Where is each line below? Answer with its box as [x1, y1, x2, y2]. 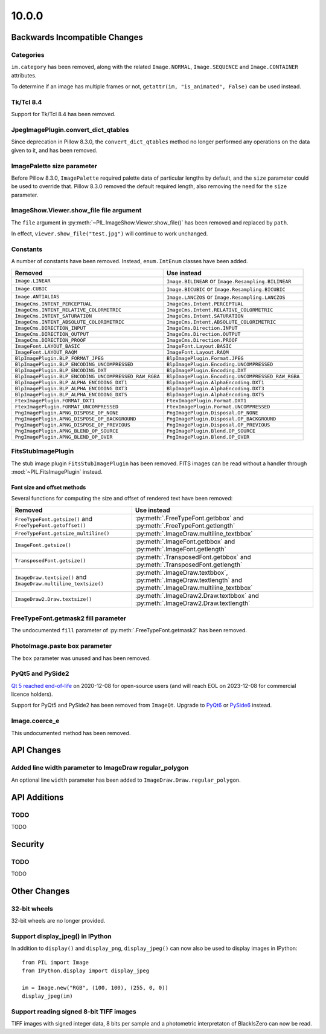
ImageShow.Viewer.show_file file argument [11, 206, 142, 215]
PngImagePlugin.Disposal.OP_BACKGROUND [166, 415, 276, 422]
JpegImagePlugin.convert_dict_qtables [11, 126, 129, 134]
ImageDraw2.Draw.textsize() [14, 596, 92, 603]
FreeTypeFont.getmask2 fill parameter [11, 614, 127, 623]
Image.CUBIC [14, 286, 48, 292]
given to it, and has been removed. [11, 146, 98, 154]
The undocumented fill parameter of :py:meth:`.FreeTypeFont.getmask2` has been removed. [11, 627, 248, 634]
